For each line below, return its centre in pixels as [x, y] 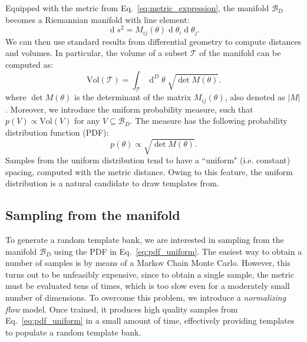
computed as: [29, 64]
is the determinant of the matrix [133, 97]
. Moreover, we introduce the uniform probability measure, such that [129, 109]
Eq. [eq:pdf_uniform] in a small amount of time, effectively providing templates [150, 320]
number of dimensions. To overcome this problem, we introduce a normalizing [146, 297]
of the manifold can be [240, 53]
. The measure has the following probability [209, 121]
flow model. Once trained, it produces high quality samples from [122, 309]
